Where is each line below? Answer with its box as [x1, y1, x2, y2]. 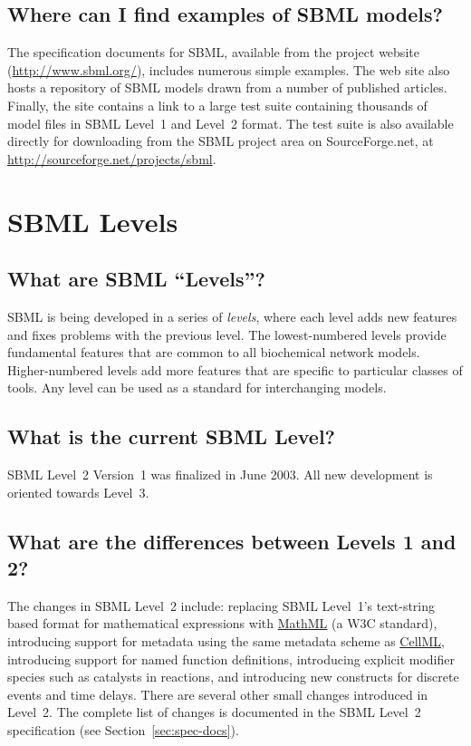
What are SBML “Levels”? [7, 265, 265, 293]
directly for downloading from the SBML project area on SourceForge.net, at [7, 131, 434, 150]
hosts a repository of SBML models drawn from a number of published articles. [7, 78, 447, 97]
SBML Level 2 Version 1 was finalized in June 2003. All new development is [7, 465, 433, 484]
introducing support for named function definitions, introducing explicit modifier [7, 649, 455, 668]
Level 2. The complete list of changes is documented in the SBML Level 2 [7, 702, 421, 722]
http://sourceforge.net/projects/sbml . [7, 149, 216, 168]
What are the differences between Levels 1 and [7, 527, 457, 555]
